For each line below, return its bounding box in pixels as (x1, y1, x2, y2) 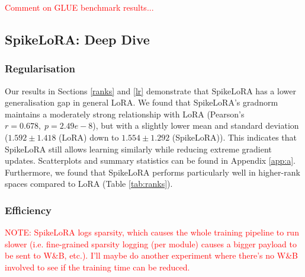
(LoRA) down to (59, 130, 119, 143)
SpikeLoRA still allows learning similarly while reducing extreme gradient (5, 142, 272, 155)
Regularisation (5, 61, 75, 76)
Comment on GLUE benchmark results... (5, 1, 154, 13)
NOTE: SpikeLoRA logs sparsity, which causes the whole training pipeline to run (5, 226, 299, 238)
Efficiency (5, 202, 52, 217)
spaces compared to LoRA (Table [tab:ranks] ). (5, 177, 173, 190)
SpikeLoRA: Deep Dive (5, 30, 150, 48)
